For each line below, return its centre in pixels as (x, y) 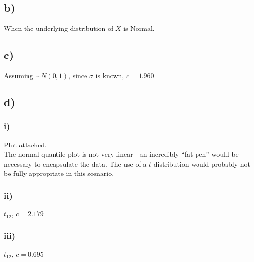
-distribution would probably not (201, 163)
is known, (110, 75)
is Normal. (139, 28)
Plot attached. (25, 144)
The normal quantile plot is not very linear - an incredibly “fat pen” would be (121, 154)
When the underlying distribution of (59, 28)
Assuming (19, 75)
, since (78, 75)
